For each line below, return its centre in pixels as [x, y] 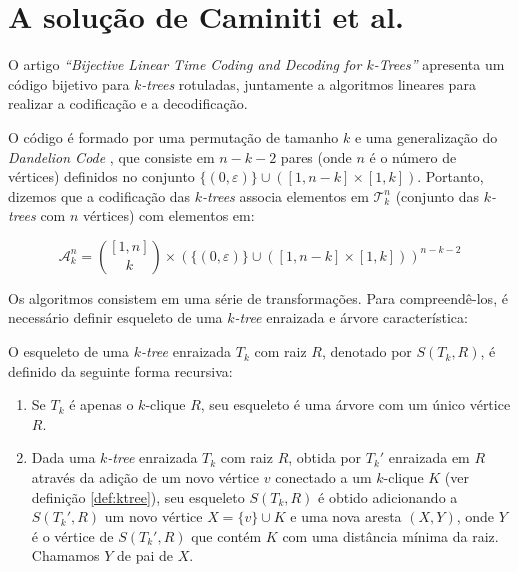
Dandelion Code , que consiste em [111, 156]
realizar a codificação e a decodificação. [128, 103]
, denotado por [366, 351]
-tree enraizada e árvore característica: [351, 317]
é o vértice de [72, 535]
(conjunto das [437, 195]
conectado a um [323, 477]
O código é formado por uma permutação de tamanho [173, 136]
